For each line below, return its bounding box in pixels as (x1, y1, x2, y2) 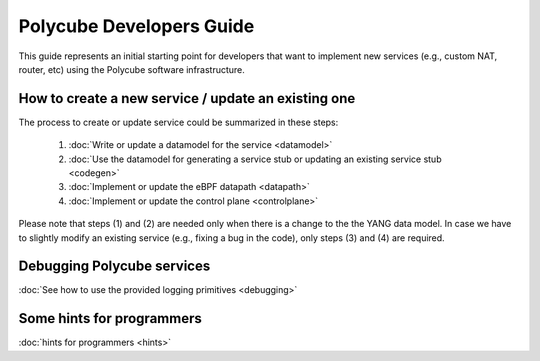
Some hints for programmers (18, 310, 202, 327)
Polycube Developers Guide (18, 15, 255, 37)
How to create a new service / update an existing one (18, 90, 356, 107)
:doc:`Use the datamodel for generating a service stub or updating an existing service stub (68, 153, 442, 165)
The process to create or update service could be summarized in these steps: (18, 116, 339, 128)
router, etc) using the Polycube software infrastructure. (18, 63, 245, 75)
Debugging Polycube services (18, 258, 211, 275)
